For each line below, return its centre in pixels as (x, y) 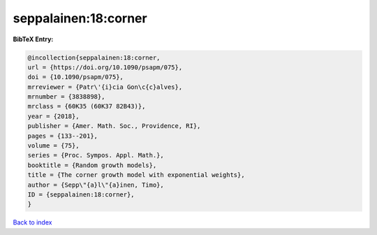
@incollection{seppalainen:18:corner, (94, 57)
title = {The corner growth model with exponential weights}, (136, 175)
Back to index (32, 222)
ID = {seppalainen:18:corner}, (81, 195)
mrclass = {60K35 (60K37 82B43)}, (87, 106)
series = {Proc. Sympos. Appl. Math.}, (96, 155)
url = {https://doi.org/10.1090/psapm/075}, (105, 67)
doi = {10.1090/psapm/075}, (75, 77)
